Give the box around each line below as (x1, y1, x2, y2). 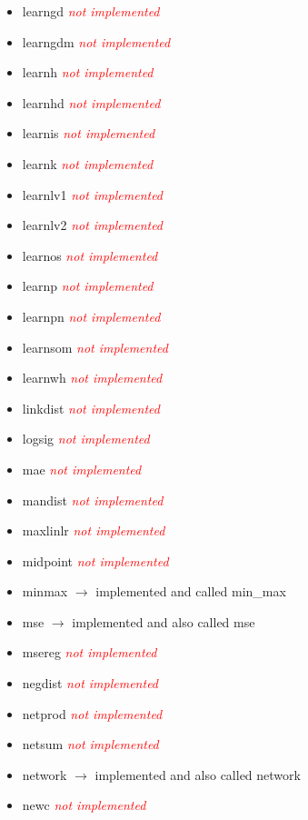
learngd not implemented (22, 2, 160, 20)
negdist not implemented (22, 674, 159, 693)
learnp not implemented (22, 276, 154, 295)
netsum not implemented (22, 735, 159, 754)
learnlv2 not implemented (22, 215, 164, 235)
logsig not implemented (22, 429, 150, 448)
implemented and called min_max (95, 582, 286, 601)
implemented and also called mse (72, 612, 255, 631)
